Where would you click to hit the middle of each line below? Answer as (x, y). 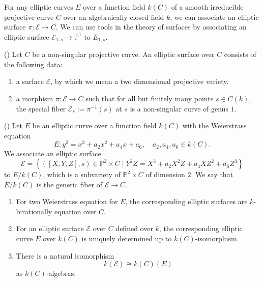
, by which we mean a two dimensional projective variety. (140, 81)
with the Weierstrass (214, 125)
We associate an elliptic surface (53, 153)
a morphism (35, 98)
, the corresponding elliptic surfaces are (186, 201)
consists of (240, 54)
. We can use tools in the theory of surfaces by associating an (151, 27)
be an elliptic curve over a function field (94, 125)
